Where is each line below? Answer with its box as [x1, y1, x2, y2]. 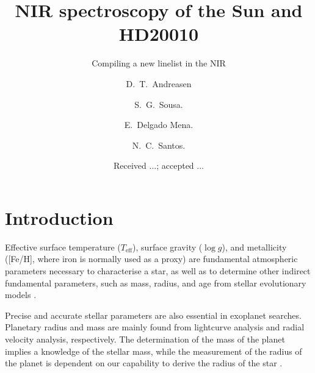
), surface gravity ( [132, 240, 203, 253]
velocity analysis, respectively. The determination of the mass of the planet [5, 332, 285, 345]
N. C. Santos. [132, 138, 186, 151]
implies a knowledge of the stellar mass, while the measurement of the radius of [5, 344, 302, 357]
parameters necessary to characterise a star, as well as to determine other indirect [5, 265, 311, 277]
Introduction [5, 205, 114, 230]
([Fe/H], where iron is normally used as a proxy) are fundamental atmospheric [5, 252, 298, 265]
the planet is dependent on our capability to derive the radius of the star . [5, 357, 283, 369]
